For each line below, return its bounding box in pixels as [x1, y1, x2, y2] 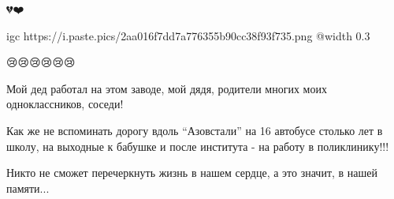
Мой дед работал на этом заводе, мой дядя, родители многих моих [6, 80, 327, 96]
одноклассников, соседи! [6, 96, 124, 112]
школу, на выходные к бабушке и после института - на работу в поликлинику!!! [6, 137, 389, 154]
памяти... [6, 179, 50, 196]
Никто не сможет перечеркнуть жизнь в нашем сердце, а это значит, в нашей [6, 164, 378, 181]
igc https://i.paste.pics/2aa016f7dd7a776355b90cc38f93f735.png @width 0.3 [6, 27, 370, 43]
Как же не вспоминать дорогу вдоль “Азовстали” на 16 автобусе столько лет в [6, 122, 383, 138]
